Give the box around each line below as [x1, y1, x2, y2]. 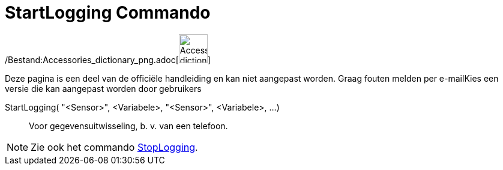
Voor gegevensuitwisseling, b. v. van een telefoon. [29, 120, 228, 131]
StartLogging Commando [5, 2, 211, 23]
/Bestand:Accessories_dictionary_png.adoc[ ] [5, 54, 211, 65]
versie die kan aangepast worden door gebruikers [5, 83, 202, 94]
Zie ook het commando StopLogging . [31, 141, 198, 153]
